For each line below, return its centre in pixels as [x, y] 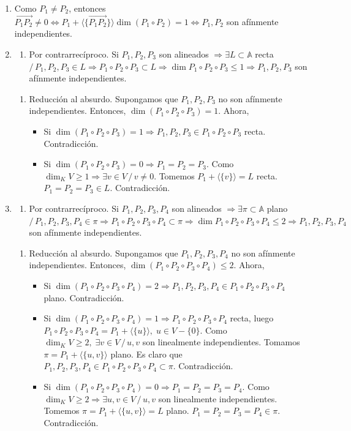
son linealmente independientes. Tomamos [221, 342]
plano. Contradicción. [84, 297]
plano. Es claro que [146, 354]
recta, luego [252, 318]
